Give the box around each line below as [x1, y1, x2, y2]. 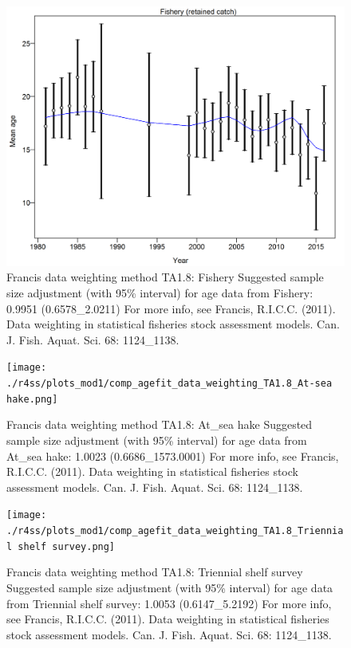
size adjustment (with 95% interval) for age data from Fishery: [6, 285, 314, 301]
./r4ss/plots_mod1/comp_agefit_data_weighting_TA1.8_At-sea [6, 378, 333, 390]
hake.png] [6, 393, 58, 405]
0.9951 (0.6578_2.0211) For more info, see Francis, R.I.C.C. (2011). [6, 300, 336, 316]
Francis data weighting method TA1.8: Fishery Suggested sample [6, 269, 324, 285]
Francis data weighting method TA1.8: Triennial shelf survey [6, 564, 303, 580]
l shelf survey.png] [6, 540, 116, 552]
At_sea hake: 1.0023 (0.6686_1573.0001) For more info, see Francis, [6, 447, 339, 464]
